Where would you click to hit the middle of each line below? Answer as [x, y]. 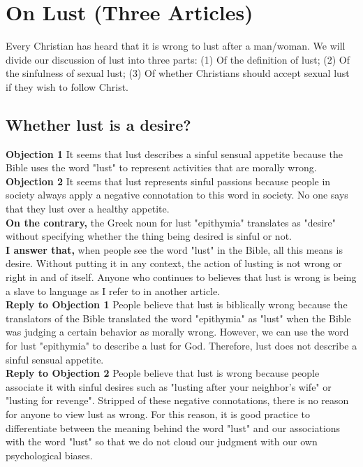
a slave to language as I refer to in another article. [113, 290]
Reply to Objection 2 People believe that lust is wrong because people [163, 373]
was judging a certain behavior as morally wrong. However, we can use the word [177, 332]
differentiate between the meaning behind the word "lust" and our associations [173, 428]
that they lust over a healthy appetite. [88, 209]
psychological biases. [49, 455]
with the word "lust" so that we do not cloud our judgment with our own [162, 441]
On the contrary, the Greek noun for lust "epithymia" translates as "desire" [171, 222]
